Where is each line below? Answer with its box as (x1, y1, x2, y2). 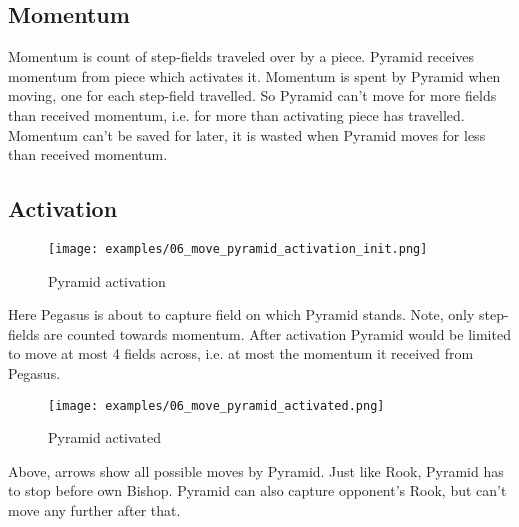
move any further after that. (8, 500, 181, 521)
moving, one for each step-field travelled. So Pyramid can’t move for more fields (8, 85, 497, 106)
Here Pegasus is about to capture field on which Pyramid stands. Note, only (8, 304, 475, 325)
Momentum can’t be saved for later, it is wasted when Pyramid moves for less (8, 124, 486, 145)
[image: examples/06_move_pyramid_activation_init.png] (48, 241, 428, 256)
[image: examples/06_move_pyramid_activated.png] (48, 398, 385, 413)
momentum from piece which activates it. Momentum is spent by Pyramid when (8, 65, 501, 86)
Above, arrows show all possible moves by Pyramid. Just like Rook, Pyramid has (8, 460, 504, 481)
